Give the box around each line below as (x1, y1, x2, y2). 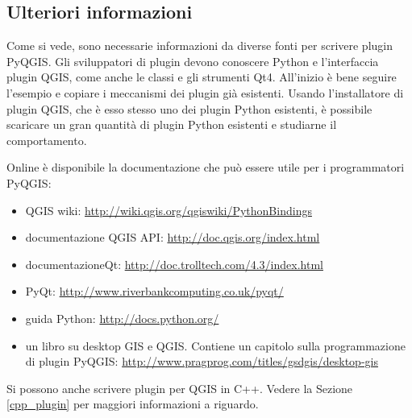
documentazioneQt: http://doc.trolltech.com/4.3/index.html (25, 255, 323, 272)
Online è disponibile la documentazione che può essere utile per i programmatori (6, 159, 405, 176)
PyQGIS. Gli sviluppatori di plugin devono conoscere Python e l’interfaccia (6, 52, 379, 69)
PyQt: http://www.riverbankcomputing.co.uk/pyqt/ (25, 283, 284, 300)
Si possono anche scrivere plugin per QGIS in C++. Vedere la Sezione (6, 379, 353, 396)
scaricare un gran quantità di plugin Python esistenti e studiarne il (6, 116, 337, 133)
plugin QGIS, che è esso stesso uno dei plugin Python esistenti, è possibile (6, 100, 372, 117)
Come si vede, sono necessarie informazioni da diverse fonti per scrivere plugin (6, 37, 393, 54)
